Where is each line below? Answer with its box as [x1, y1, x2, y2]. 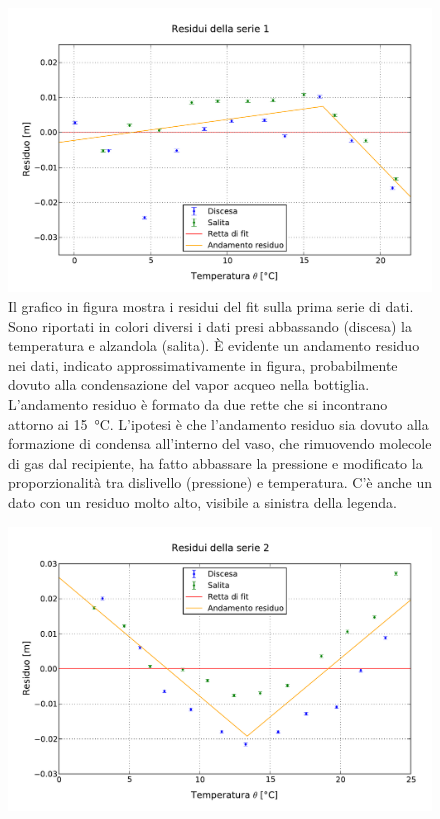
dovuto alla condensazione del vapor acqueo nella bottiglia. [8, 374, 370, 395]
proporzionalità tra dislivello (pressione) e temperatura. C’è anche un [8, 472, 432, 493]
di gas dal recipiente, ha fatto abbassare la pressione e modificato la [8, 452, 423, 473]
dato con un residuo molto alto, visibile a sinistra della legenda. [8, 491, 397, 512]
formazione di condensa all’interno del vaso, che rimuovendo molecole [8, 433, 432, 454]
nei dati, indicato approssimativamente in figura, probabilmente [8, 354, 398, 375]
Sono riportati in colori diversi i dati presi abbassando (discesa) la [8, 315, 412, 336]
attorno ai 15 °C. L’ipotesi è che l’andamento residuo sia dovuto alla [8, 413, 429, 434]
